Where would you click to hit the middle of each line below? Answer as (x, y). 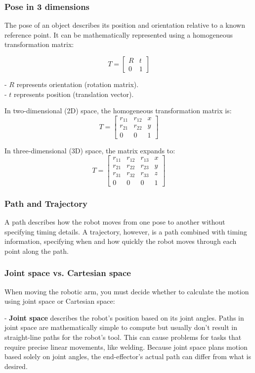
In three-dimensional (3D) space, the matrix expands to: (90, 150)
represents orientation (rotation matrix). (78, 84)
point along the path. (37, 251)
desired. (16, 366)
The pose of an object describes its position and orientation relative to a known (125, 25)
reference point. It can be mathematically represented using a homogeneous (119, 34)
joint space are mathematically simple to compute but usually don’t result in (121, 327)
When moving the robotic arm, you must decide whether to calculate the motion (127, 291)
